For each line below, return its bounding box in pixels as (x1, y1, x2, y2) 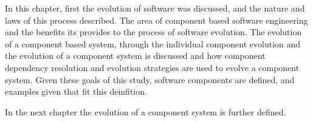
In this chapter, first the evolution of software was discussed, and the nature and (5, 2, 305, 14)
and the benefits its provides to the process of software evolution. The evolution (5, 25, 302, 38)
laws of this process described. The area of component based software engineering (5, 13, 308, 26)
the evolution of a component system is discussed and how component (5, 49, 266, 62)
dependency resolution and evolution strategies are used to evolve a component (5, 61, 300, 73)
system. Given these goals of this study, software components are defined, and (5, 73, 295, 86)
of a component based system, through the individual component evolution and (5, 37, 301, 50)
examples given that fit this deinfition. (5, 85, 147, 98)
